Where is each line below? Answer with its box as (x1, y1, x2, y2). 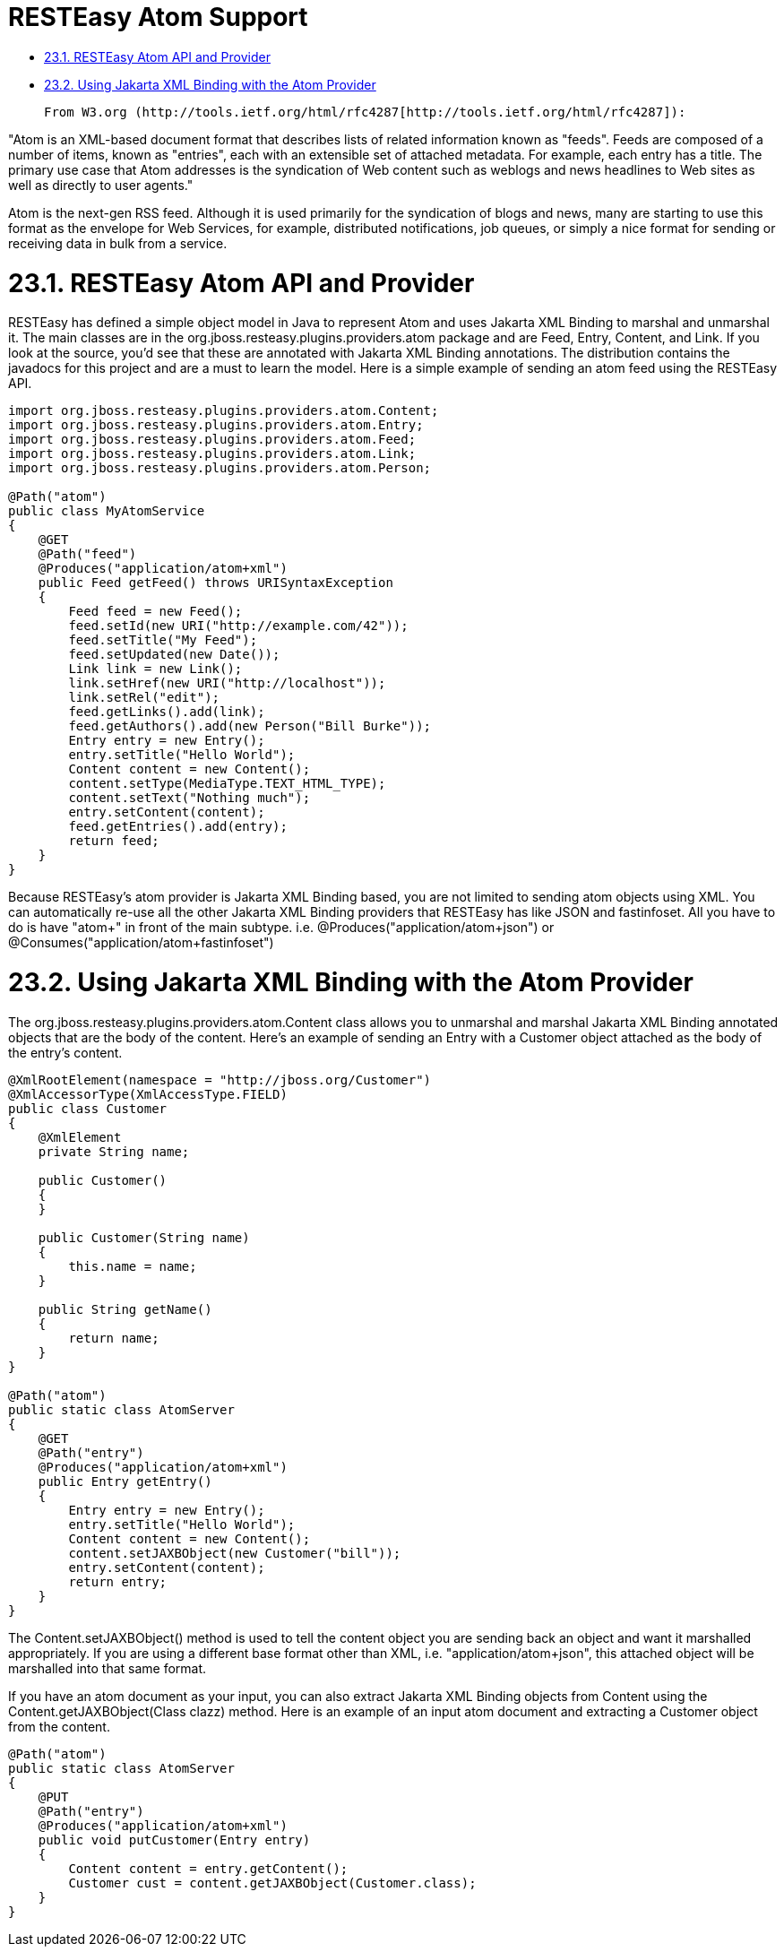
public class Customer (8, 1101, 168, 1116)
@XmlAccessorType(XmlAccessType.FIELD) (8, 1086, 288, 1101)
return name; (68, 1330, 159, 1345)
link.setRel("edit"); (68, 690, 220, 705)
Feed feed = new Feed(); (68, 604, 243, 619)
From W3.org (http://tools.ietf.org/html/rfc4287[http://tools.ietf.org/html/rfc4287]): (44, 104, 686, 119)
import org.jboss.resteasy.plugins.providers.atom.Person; (8, 461, 432, 476)
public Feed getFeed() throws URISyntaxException (38, 575, 393, 591)
